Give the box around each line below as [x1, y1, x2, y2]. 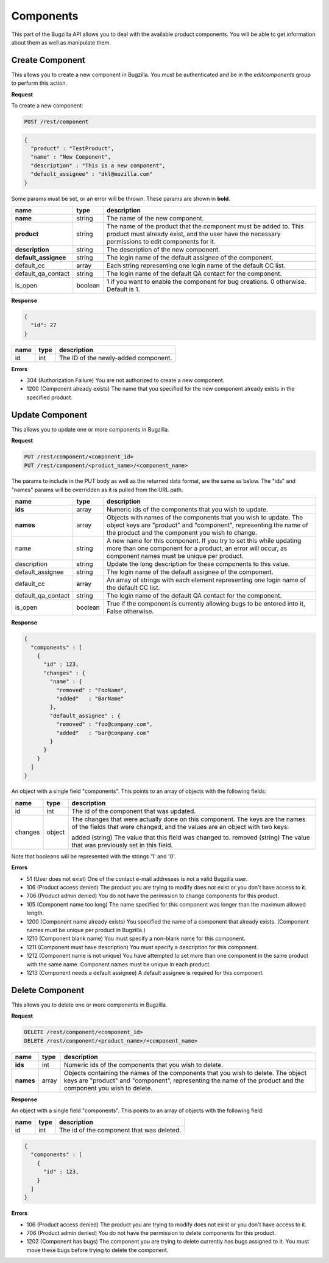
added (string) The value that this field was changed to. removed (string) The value [71, 833, 310, 842]
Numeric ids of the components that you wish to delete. [64, 1060, 224, 1069]
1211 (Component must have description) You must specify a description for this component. [26, 943, 258, 950]
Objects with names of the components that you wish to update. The [107, 513, 303, 522]
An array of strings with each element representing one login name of [107, 576, 306, 584]
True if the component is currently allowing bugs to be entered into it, [107, 599, 306, 608]
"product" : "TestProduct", [30, 145, 115, 152]
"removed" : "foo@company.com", [55, 721, 153, 728]
